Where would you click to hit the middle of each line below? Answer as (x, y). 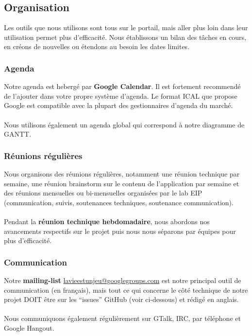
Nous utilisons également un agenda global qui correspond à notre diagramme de (124, 124)
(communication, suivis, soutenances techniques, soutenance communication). (119, 202)
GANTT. (18, 134)
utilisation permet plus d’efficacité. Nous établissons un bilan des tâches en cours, (125, 37)
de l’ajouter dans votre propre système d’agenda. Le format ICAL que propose (121, 96)
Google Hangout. (29, 327)
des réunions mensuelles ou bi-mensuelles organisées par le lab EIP (103, 193)
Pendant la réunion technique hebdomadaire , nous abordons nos (107, 221)
